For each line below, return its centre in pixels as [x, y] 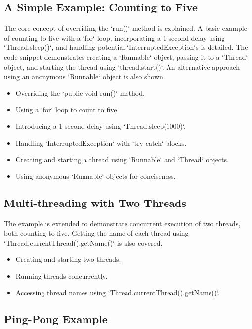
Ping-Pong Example [56, 319]
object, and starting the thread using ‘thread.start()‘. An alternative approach [122, 66]
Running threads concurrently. [62, 275]
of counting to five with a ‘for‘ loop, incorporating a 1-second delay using [115, 37]
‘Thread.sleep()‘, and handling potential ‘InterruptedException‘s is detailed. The [126, 47]
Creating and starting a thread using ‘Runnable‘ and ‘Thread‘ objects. [122, 159]
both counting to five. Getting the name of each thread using [96, 233]
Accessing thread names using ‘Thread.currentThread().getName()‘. [118, 292]
